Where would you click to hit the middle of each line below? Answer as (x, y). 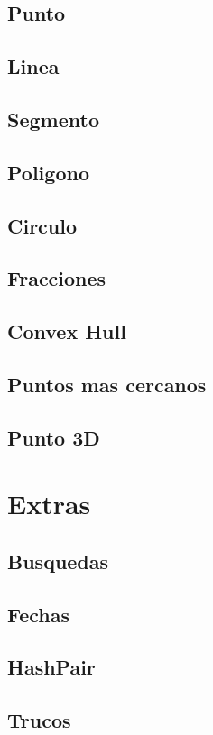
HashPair (51, 667)
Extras (49, 504)
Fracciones (57, 278)
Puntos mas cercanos (107, 384)
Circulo (42, 225)
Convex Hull (67, 331)
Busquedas (58, 560)
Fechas (39, 614)
